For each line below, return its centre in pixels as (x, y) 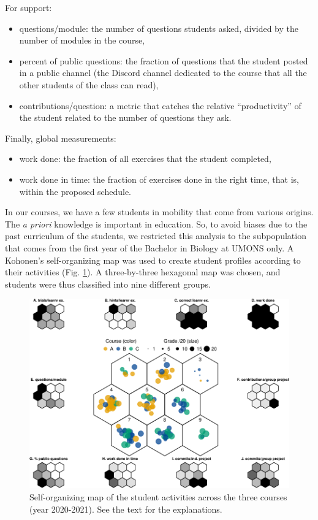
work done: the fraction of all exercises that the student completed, (145, 159)
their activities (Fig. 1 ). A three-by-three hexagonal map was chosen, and (143, 272)
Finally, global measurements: (61, 138)
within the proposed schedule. (75, 191)
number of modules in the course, (82, 40)
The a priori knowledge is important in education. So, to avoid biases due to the (156, 224)
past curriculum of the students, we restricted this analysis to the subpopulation (156, 236)
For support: (28, 7)
